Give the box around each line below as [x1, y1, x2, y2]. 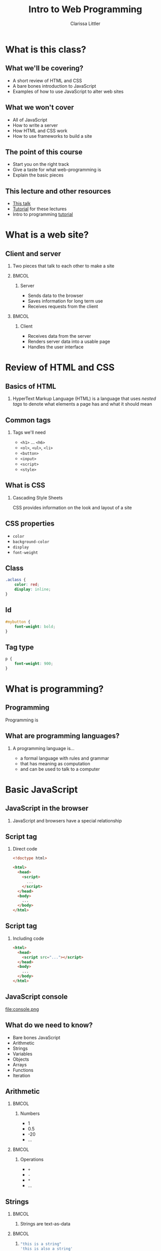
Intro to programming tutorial [12, 211, 73, 217]
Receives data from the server [27, 333, 91, 339]
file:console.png [5, 1006, 39, 1012]
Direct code [12, 846, 38, 852]
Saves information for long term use [27, 298, 103, 304]
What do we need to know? [5, 1021, 93, 1030]
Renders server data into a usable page [27, 338, 110, 345]
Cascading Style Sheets [12, 494, 63, 501]
